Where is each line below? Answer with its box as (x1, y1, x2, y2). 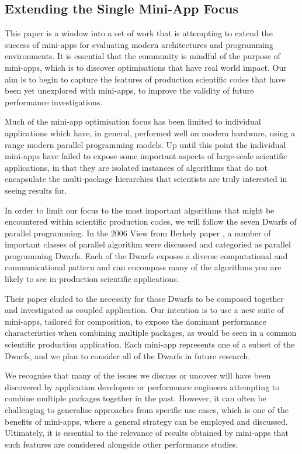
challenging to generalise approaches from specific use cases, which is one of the (5, 404, 289, 416)
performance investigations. (5, 95, 103, 108)
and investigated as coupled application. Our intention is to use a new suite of (5, 304, 284, 316)
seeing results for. (5, 184, 67, 196)
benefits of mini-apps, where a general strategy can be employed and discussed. (5, 415, 288, 427)
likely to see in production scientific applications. (5, 273, 179, 285)
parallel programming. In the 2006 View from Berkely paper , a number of (5, 226, 271, 239)
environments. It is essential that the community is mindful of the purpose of (5, 50, 280, 62)
